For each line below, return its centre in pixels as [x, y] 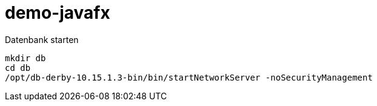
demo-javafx [58, 13]
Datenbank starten [42, 39]
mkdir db [25, 58]
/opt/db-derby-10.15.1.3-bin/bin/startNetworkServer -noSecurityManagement [189, 77]
